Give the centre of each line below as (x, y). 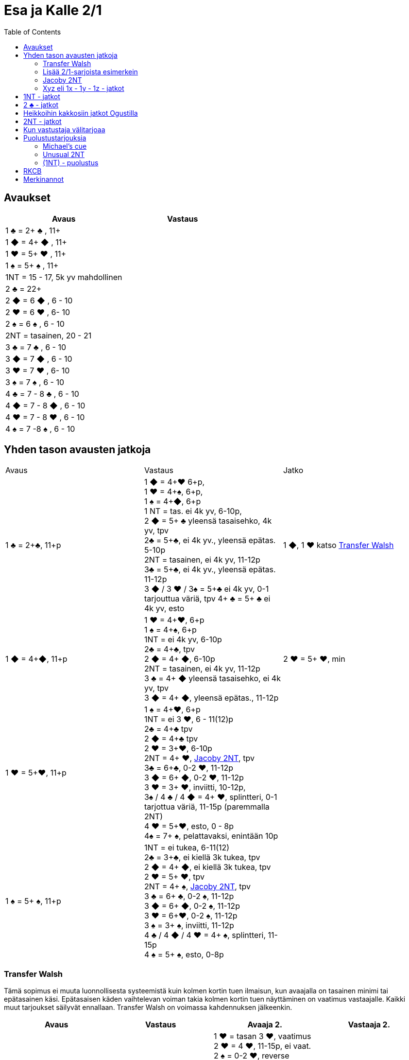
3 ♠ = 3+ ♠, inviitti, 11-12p (189, 926)
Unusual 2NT (64, 154)
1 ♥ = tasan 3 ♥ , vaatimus (263, 1036)
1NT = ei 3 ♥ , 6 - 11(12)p (189, 719)
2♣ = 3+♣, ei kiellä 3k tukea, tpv (202, 857)
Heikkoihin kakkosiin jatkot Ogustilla (81, 113)
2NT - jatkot (43, 121)
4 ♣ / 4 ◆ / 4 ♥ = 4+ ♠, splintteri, (205, 935)
